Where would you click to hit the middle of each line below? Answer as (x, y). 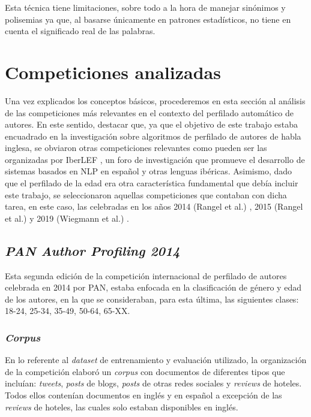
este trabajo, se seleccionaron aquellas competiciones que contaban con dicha (146, 194)
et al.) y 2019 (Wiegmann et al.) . (67, 218)
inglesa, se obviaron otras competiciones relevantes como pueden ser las (136, 148)
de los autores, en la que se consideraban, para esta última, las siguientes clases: (152, 299)
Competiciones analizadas (113, 72)
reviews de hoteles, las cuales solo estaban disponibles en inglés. (122, 407)
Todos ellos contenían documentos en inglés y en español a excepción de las (143, 395)
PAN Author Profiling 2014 (92, 250)
